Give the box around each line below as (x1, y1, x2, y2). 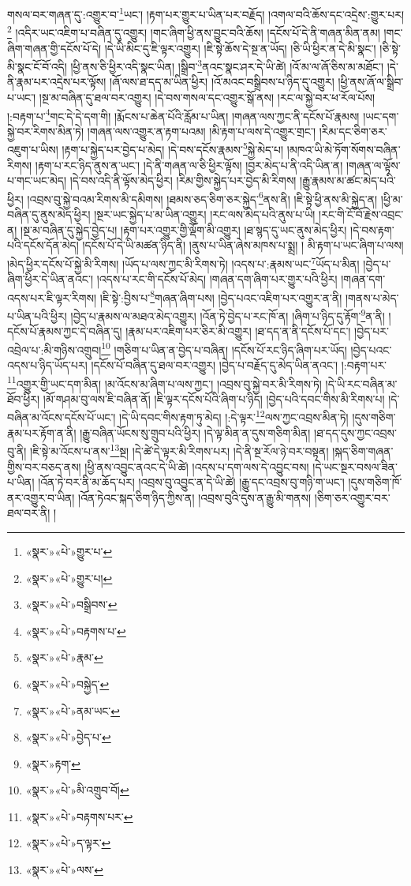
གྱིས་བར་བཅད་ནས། (7, 458, 81, 475)
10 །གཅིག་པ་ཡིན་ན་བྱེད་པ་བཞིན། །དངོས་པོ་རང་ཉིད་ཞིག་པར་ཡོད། (101, 339, 347, 358)
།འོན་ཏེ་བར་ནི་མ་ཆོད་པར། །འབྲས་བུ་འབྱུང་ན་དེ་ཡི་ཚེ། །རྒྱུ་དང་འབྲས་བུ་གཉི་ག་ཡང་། (38, 474, 345, 490)
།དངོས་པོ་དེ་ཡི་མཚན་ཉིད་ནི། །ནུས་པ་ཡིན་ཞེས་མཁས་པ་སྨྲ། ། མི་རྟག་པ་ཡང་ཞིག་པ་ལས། (82, 237, 404, 253)
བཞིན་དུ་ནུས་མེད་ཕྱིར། (7, 206, 91, 223)
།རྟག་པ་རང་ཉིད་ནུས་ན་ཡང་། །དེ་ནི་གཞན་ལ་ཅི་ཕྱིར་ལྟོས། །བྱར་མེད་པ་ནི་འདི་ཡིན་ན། (35, 156, 343, 173)
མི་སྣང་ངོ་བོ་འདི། (7, 58, 67, 74)
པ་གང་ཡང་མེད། (7, 172, 66, 189)
